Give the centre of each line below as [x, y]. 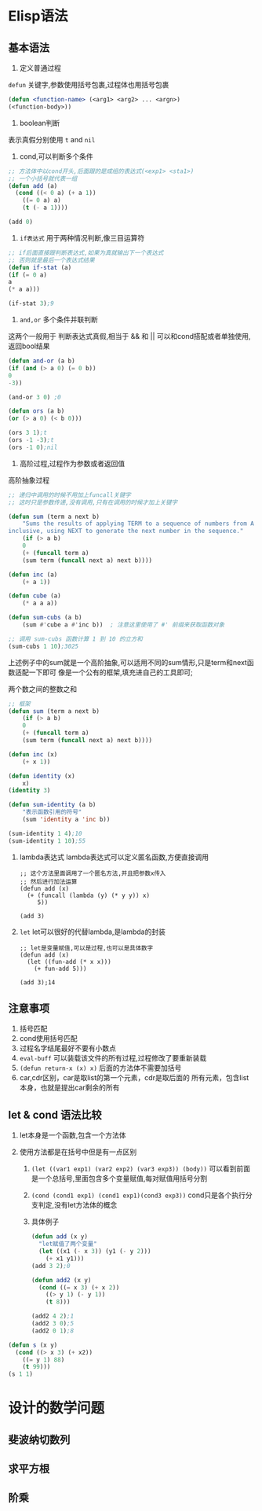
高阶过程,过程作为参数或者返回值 [72, 463]
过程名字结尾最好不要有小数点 [67, 1048]
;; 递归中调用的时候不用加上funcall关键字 [69, 495]
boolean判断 [40, 123]
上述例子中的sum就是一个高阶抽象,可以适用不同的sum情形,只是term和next [127, 662]
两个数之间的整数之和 [42, 689]
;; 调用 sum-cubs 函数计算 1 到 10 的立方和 [75, 639]
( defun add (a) [33, 186]
